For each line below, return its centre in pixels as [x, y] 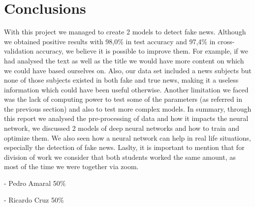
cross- [226, 41]
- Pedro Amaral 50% [35, 183]
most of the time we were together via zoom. [71, 166]
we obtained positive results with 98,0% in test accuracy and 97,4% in [110, 41]
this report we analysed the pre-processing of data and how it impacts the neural [126, 118]
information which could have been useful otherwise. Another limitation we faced [126, 89]
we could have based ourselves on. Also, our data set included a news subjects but [128, 70]
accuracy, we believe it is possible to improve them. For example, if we [142, 51]
